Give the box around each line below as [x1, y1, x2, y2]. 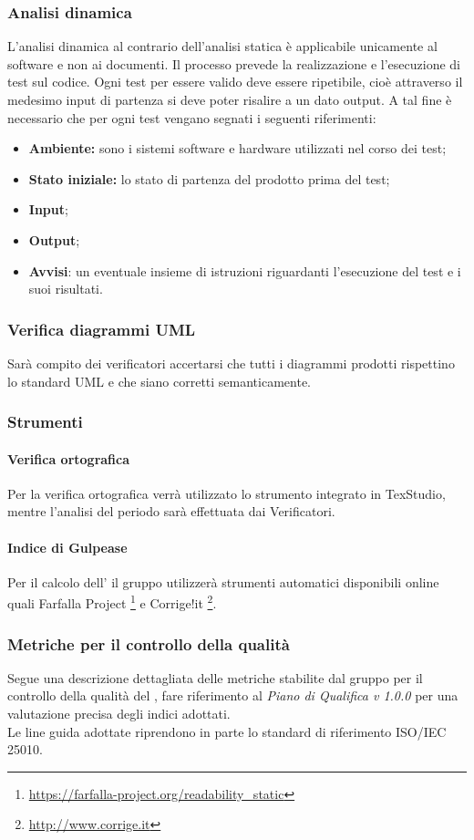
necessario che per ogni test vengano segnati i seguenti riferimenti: [7, 108, 376, 127]
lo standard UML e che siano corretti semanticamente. [7, 371, 312, 390]
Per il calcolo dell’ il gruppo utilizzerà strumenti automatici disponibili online [7, 572, 439, 591]
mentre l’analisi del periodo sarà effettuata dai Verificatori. [7, 502, 335, 521]
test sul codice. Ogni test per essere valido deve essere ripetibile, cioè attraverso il [7, 72, 463, 91]
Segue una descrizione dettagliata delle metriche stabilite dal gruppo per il [7, 668, 423, 687]
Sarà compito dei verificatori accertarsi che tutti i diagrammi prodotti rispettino [7, 353, 455, 372]
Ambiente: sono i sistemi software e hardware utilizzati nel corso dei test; [28, 139, 447, 158]
